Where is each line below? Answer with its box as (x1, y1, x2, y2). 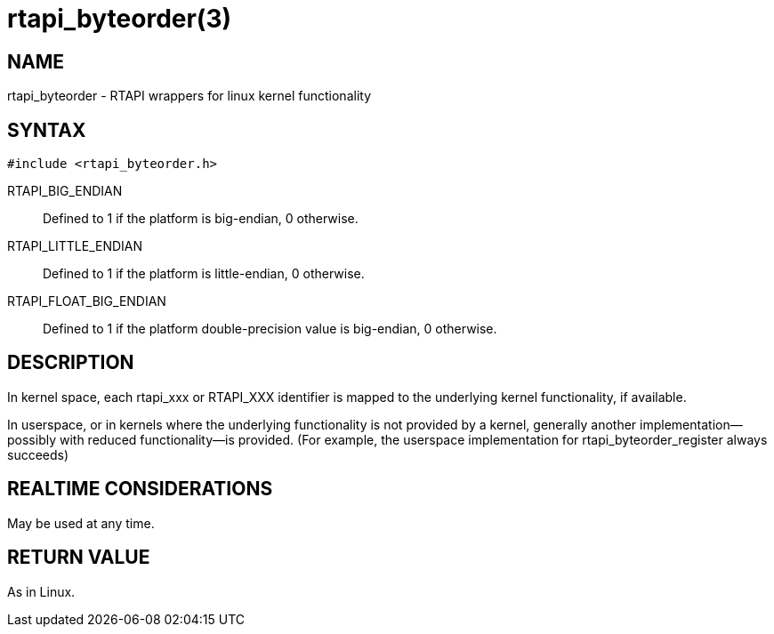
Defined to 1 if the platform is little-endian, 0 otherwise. (43, 266, 365, 282)
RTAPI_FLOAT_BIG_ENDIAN (7, 293, 166, 309)
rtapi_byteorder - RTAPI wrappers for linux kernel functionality (7, 88, 371, 104)
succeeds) (7, 446, 69, 462)
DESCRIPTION (7, 351, 134, 374)
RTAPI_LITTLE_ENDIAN (7, 238, 143, 254)
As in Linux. (7, 583, 76, 599)
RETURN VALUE (7, 546, 150, 569)
